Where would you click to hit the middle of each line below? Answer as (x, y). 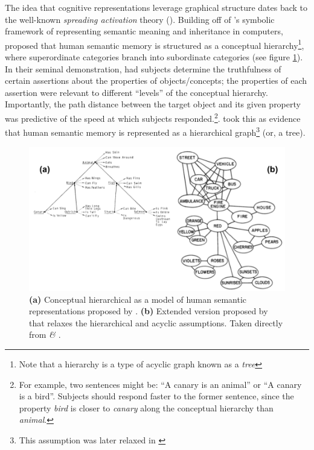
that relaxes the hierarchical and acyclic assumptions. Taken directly (156, 322)
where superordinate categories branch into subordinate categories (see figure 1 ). (154, 57)
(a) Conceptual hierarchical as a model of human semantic (138, 299)
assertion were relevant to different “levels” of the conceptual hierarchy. (136, 92)
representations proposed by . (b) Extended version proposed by (149, 311)
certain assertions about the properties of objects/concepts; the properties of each (156, 81)
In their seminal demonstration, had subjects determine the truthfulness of (143, 68)
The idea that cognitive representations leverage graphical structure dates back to (156, 7)
